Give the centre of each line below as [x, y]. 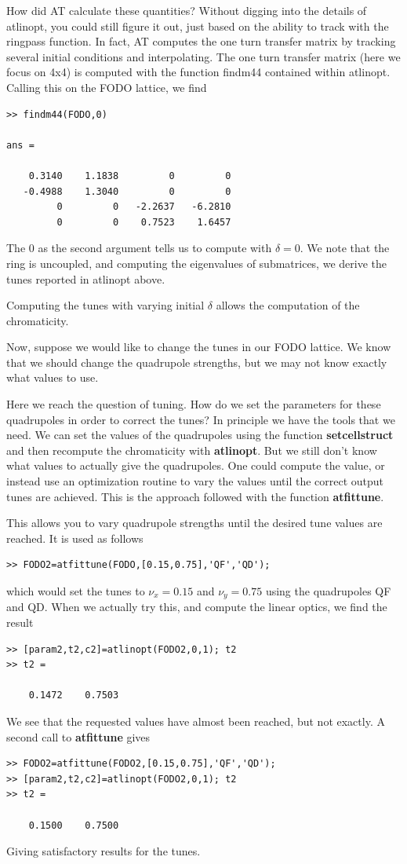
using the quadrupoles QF [328, 591]
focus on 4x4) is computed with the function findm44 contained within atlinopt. [198, 72]
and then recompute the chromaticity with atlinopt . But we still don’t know [192, 450]
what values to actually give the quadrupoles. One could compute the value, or [196, 465]
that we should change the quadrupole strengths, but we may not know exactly [197, 362]
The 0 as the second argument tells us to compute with [139, 248]
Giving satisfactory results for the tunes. [104, 851]
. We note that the [345, 248]
